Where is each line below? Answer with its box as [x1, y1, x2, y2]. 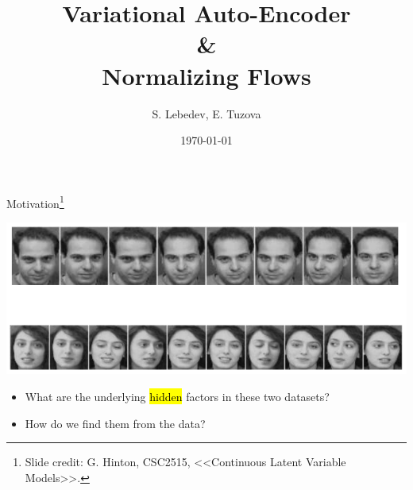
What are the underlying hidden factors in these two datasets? [25, 388, 330, 404]
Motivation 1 [6, 192, 64, 211]
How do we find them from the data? [25, 415, 206, 431]
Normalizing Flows [102, 59, 311, 91]
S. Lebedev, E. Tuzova [152, 105, 261, 122]
